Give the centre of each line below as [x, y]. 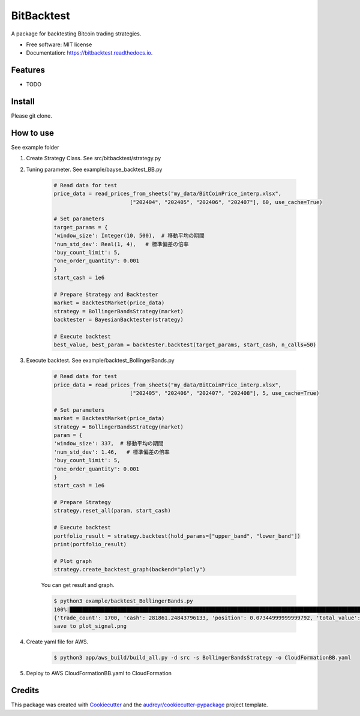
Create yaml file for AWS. [57, 642]
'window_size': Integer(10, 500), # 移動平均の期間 [129, 236]
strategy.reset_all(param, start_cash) [112, 511]
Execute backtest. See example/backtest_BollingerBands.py [100, 361]
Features [28, 70]
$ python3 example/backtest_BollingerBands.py [123, 601]
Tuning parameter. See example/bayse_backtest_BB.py [94, 169]
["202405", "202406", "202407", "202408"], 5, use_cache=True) [224, 393]
